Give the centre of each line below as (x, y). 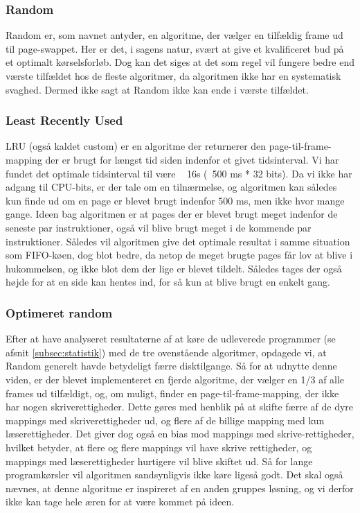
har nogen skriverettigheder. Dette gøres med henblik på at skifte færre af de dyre (180, 407)
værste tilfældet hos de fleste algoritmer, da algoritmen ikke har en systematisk (173, 76)
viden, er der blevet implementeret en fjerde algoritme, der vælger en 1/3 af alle (175, 379)
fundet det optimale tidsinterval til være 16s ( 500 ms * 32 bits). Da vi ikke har (179, 173)
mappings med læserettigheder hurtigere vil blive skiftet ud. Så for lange (159, 461)
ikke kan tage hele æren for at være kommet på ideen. (120, 502)
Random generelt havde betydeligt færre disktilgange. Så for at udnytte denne (171, 366)
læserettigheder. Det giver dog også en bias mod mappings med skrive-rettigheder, (180, 434)
